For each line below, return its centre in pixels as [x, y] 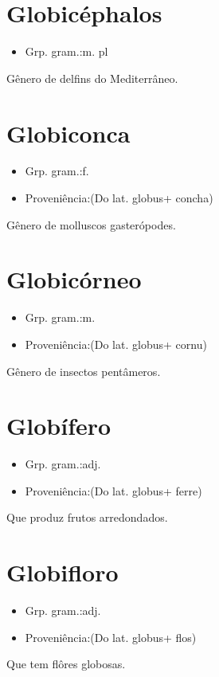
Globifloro [63, 572]
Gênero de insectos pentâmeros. [84, 371]
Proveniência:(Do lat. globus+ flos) [111, 637]
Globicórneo [74, 279]
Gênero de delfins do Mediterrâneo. [92, 78]
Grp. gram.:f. [57, 171]
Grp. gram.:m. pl [66, 51]
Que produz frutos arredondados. [87, 517]
